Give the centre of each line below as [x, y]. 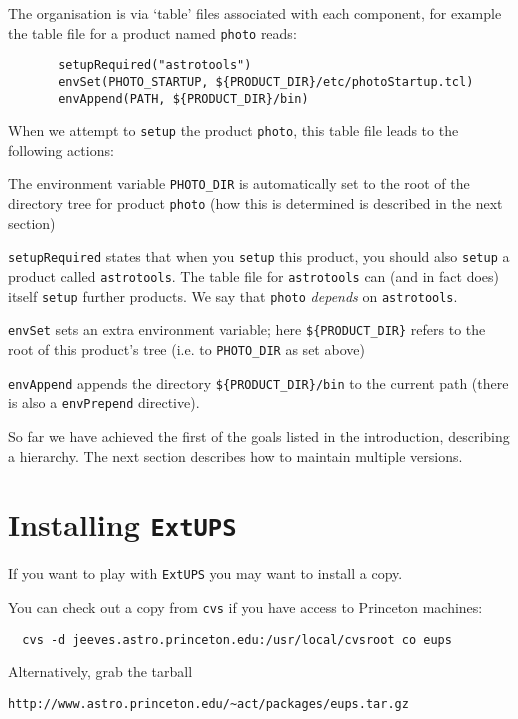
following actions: [61, 149]
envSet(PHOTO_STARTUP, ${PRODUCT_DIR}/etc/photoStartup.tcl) [266, 81]
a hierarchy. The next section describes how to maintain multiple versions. [235, 455]
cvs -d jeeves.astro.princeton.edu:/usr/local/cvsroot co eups [237, 639]
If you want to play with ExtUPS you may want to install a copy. [205, 573]
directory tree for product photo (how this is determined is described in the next [255, 203]
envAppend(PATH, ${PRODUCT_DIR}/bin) [183, 98]
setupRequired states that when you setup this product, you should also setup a [259, 256]
